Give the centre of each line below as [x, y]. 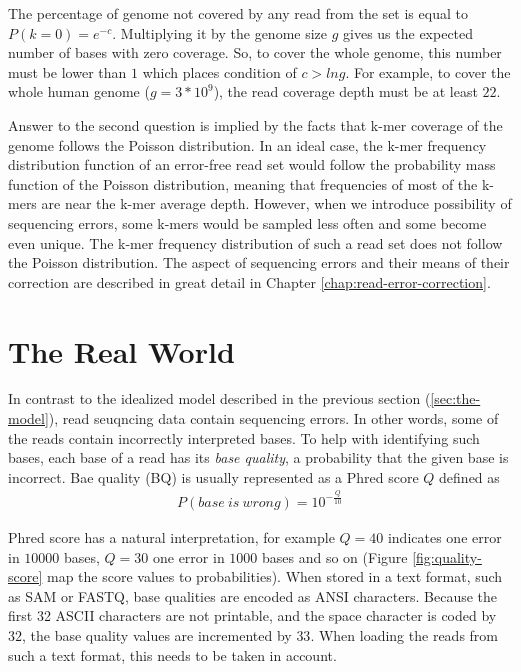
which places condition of [219, 71]
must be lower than [67, 71]
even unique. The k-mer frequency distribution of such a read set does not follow [255, 242]
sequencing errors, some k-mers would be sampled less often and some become [247, 222]
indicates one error [444, 536]
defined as [469, 476]
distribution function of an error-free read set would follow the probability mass [252, 164]
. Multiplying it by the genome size [220, 32]
